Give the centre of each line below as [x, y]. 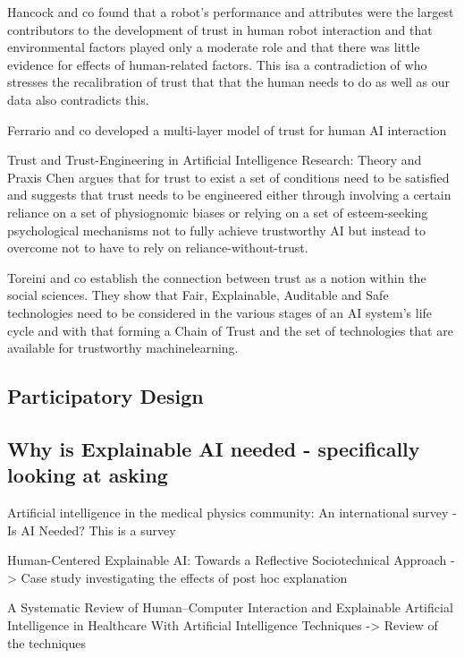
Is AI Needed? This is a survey [92, 530]
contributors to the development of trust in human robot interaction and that [220, 29]
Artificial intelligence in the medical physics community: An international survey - [232, 513]
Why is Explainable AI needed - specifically [214, 448]
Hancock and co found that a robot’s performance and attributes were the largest [231, 12]
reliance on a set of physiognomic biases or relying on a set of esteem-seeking [218, 212]
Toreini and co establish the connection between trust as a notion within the [217, 277]
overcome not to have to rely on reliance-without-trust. [158, 248]
